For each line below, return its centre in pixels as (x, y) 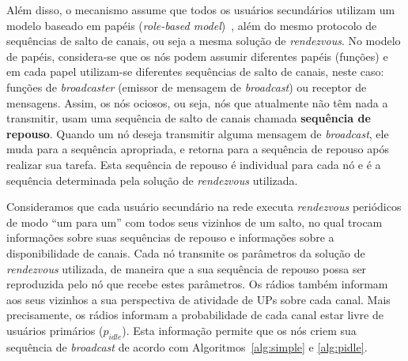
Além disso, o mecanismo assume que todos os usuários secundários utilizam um (201, 9)
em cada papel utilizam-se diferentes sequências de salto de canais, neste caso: (195, 71)
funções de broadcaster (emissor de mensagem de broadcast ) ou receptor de (187, 86)
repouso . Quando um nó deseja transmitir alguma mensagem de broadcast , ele (198, 133)
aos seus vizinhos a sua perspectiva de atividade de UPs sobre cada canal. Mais (198, 299)
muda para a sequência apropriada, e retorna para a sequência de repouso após (198, 149)
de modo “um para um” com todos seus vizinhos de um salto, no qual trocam (195, 222)
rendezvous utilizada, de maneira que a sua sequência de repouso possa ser (187, 268)
